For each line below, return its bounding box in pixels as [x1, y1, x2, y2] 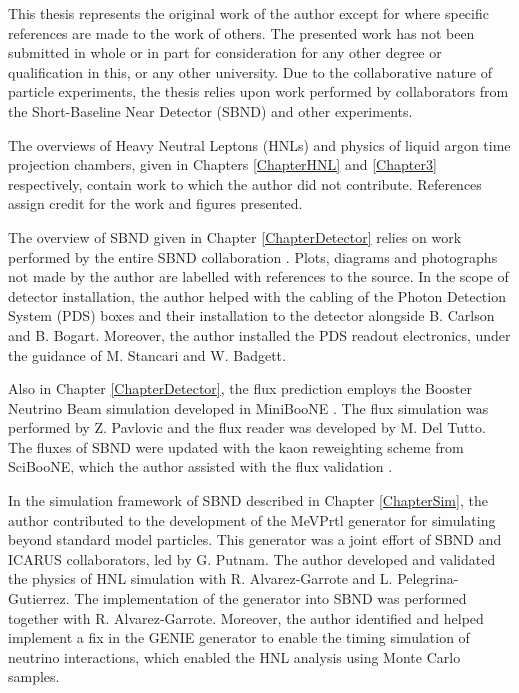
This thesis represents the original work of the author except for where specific [8, 3, 489, 23]
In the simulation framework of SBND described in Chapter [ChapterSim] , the [8, 490, 488, 511]
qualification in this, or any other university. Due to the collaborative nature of [8, 61, 492, 82]
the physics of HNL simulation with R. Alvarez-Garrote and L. [8, 568, 393, 589]
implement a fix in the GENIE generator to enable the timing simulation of [8, 627, 470, 648]
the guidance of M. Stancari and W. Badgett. [8, 344, 286, 365]
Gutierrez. [8, 588, 70, 609]
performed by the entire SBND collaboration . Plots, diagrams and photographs [8, 246, 498, 267]
